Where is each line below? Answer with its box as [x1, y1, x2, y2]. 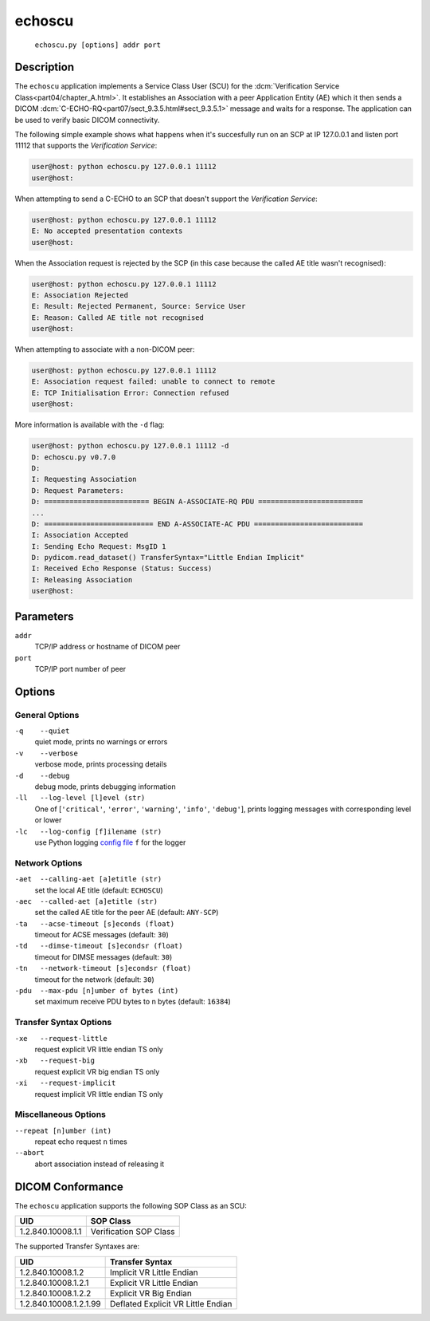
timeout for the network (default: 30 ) [34, 974, 154, 984]
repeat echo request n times [34, 1137, 127, 1146]
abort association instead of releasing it [34, 1159, 165, 1169]
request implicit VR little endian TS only [34, 1089, 163, 1098]
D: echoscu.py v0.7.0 [31, 452, 116, 462]
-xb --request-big [14, 1056, 96, 1065]
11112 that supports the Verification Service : [14, 140, 158, 151]
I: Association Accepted [31, 530, 129, 540]
